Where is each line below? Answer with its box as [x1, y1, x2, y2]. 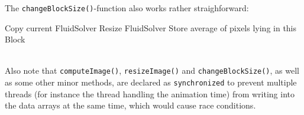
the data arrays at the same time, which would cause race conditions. [5, 99, 256, 111]
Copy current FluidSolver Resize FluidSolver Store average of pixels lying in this [5, 21, 297, 34]
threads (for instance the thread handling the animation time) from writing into [5, 87, 295, 100]
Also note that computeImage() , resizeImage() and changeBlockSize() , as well [5, 64, 299, 77]
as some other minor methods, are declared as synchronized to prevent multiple [5, 76, 297, 88]
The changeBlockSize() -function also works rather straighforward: [5, 2, 249, 14]
